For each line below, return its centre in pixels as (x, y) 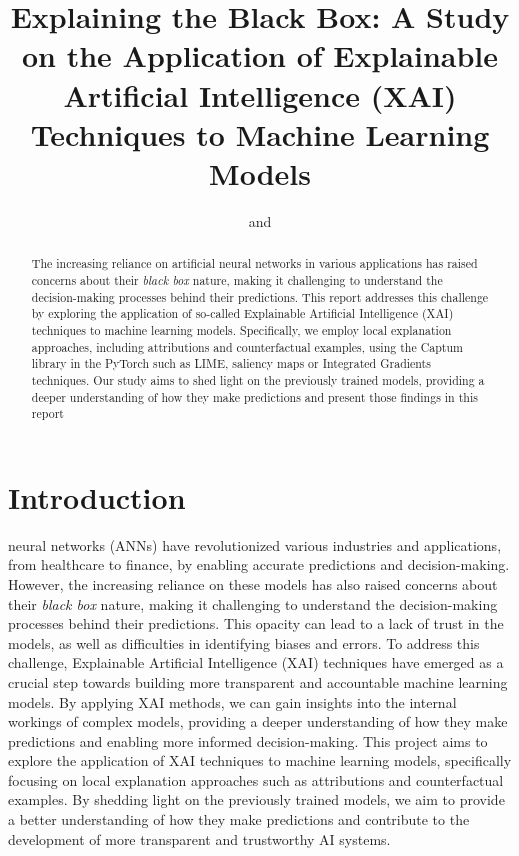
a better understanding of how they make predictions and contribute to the (239, 819)
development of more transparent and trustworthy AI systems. (199, 838)
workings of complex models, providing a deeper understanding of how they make (258, 721)
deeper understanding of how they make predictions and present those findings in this (254, 396)
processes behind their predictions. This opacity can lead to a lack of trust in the (256, 623)
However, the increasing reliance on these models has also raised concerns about (253, 583)
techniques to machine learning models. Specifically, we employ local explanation (241, 329)
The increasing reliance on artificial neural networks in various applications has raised (254, 263)
